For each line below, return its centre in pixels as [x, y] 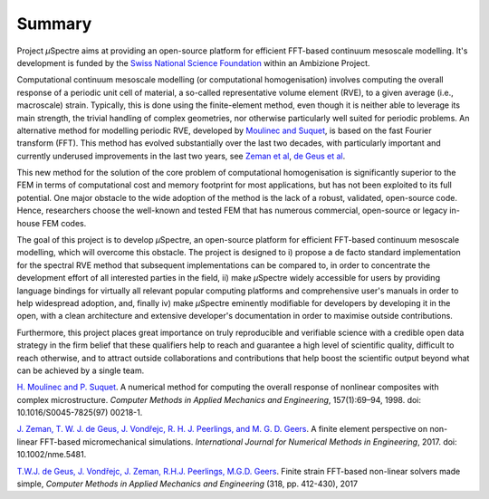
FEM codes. [64, 223]
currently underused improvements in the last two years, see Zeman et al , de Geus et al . [181, 156]
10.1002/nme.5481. [52, 455]
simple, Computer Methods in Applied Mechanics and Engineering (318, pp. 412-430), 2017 [187, 484]
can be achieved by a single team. [81, 370]
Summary [54, 24]
